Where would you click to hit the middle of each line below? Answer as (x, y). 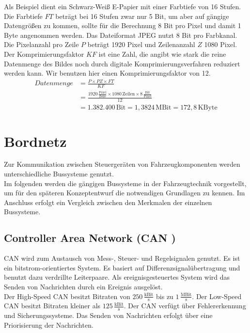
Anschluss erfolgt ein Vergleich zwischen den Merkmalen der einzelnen (108, 202)
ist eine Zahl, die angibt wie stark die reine (162, 54)
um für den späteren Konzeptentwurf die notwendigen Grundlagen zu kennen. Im (125, 193)
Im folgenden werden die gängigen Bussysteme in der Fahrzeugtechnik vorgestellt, (125, 183)
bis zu (165, 296)
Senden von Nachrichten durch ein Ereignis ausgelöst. (83, 286)
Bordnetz (35, 141)
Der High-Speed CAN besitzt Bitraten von (67, 296)
